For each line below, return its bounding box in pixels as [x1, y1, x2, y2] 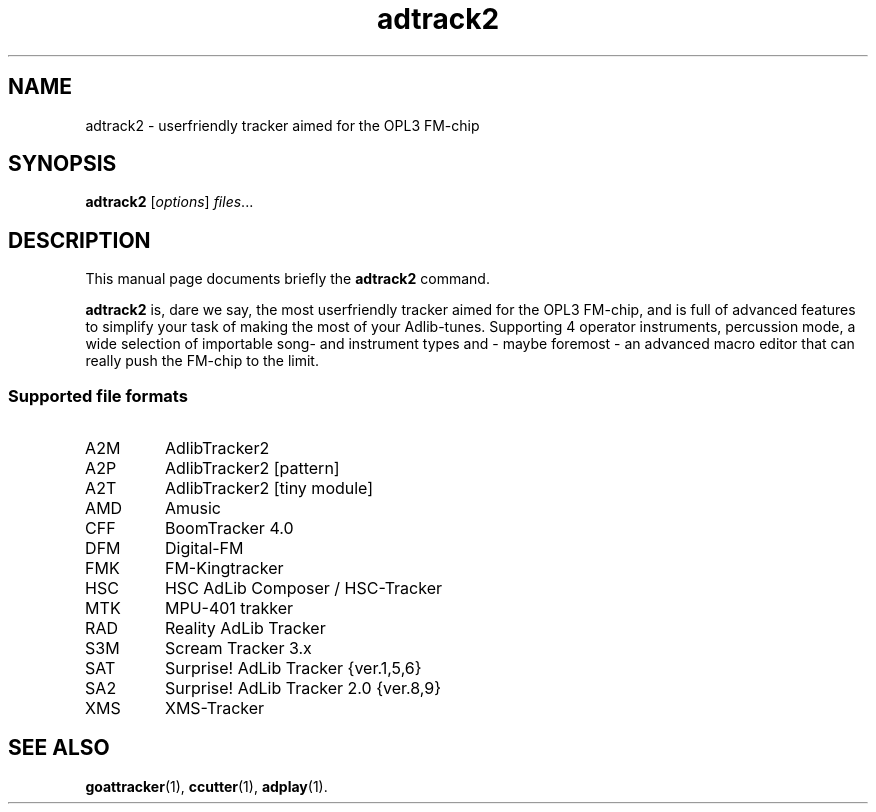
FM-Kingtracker [164, 558, 284, 579]
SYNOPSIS [8, 151, 117, 177]
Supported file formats [8, 385, 188, 406]
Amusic [164, 498, 221, 519]
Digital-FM [164, 538, 244, 559]
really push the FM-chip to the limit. [85, 352, 319, 370]
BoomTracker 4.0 [164, 518, 294, 539]
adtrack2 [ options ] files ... [85, 193, 254, 211]
